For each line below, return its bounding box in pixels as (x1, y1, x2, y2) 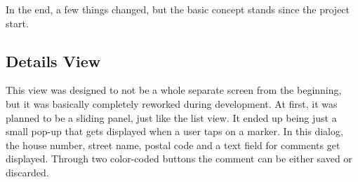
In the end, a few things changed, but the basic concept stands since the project (6, 2, 350, 16)
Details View (6, 50, 101, 71)
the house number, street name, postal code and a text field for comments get (6, 137, 340, 152)
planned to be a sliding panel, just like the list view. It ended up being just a (6, 110, 337, 125)
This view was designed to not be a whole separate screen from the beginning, (6, 83, 342, 97)
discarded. (6, 164, 49, 179)
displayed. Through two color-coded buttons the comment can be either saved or (6, 151, 352, 166)
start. (6, 15, 29, 30)
